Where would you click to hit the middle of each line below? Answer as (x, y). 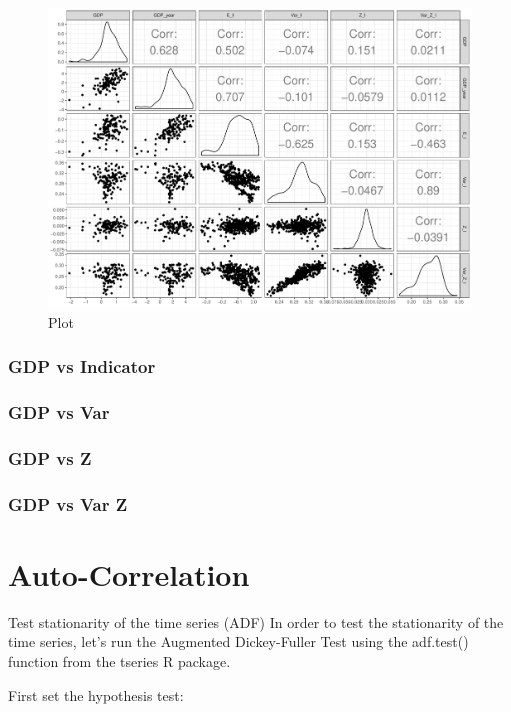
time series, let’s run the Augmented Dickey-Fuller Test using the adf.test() (238, 641)
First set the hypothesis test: (96, 694)
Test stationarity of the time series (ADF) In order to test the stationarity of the (256, 621)
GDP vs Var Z (68, 503)
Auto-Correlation (129, 573)
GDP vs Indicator (82, 366)
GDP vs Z (50, 457)
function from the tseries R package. (119, 660)
